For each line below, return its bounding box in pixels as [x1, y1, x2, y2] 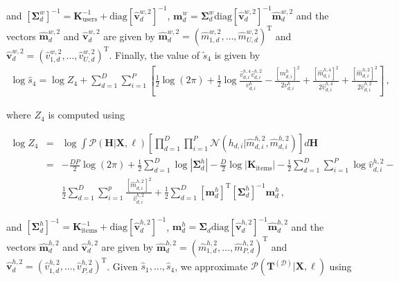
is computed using [48, 107, 125, 122]
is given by [214, 47, 260, 62]
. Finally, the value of [109, 47, 200, 62]
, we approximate [175, 258, 248, 273]
